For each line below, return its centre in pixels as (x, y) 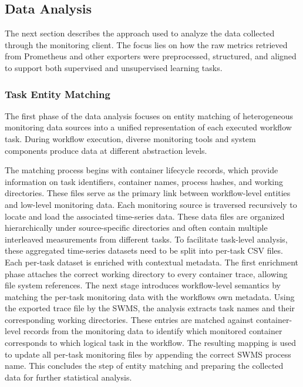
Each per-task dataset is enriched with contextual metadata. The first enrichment (151, 262)
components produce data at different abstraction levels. (106, 150)
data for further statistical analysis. (68, 377)
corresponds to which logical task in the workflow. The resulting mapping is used (151, 343)
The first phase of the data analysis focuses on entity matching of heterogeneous (149, 115)
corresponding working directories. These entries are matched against (129, 319)
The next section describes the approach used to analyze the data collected (140, 33)
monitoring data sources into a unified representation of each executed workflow (148, 127)
